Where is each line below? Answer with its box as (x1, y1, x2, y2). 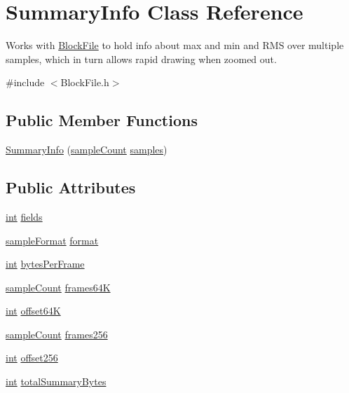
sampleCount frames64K (6, 280, 111, 294)
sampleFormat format (6, 233, 99, 247)
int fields (6, 209, 43, 223)
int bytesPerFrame (6, 256, 85, 271)
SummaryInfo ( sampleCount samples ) (6, 142, 167, 157)
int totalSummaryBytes (6, 374, 107, 389)
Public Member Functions (6, 109, 198, 131)
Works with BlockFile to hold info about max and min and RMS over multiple (6, 38, 344, 53)
